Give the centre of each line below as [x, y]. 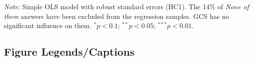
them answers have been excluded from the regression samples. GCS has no [116, 16]
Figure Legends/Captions [69, 52]
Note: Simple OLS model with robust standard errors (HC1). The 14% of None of [127, 6]
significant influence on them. [48, 25]
